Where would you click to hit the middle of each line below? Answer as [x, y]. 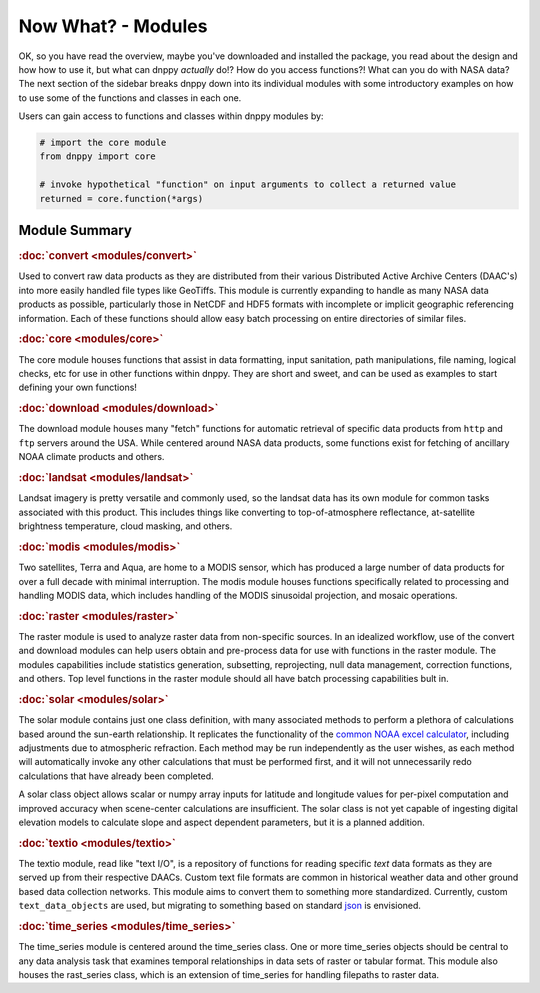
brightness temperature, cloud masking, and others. [125, 526]
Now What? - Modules [113, 26]
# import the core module [103, 143]
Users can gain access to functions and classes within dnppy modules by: [171, 116]
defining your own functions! [77, 387]
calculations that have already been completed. [116, 776]
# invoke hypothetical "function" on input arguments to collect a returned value [248, 184]
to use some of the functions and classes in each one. [130, 97]
